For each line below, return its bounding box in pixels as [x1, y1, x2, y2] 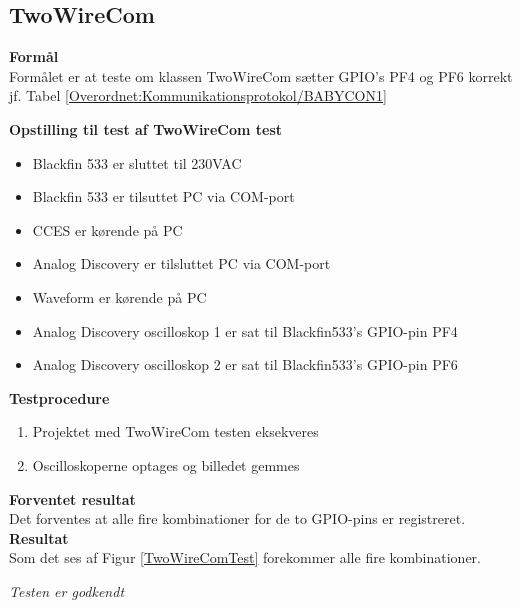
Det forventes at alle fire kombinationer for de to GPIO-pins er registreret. [9, 508, 466, 529]
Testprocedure [9, 387, 110, 408]
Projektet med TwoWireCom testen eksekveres [32, 421, 319, 442]
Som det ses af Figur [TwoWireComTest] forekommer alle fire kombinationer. [9, 547, 481, 568]
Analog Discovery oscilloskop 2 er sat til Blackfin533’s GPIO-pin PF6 [32, 354, 458, 375]
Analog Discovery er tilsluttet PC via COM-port [32, 253, 331, 274]
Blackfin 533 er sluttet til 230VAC [32, 152, 242, 173]
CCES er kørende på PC [32, 219, 183, 240]
